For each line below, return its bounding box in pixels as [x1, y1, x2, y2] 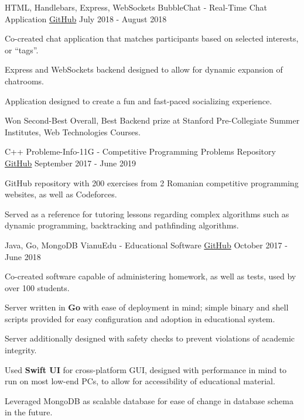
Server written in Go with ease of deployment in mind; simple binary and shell [5, 301, 289, 313]
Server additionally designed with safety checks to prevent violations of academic [5, 332, 295, 344]
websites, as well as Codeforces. [5, 188, 117, 200]
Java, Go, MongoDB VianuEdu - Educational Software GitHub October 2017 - [5, 238, 288, 251]
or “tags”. [5, 43, 39, 56]
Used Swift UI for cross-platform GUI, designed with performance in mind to [5, 363, 287, 375]
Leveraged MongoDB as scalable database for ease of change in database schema [5, 394, 293, 407]
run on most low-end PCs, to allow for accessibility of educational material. [5, 375, 275, 387]
